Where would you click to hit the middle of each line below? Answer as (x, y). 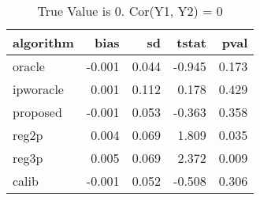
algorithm (43, 42)
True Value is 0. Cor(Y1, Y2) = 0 (130, 11)
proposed (37, 112)
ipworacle (38, 89)
